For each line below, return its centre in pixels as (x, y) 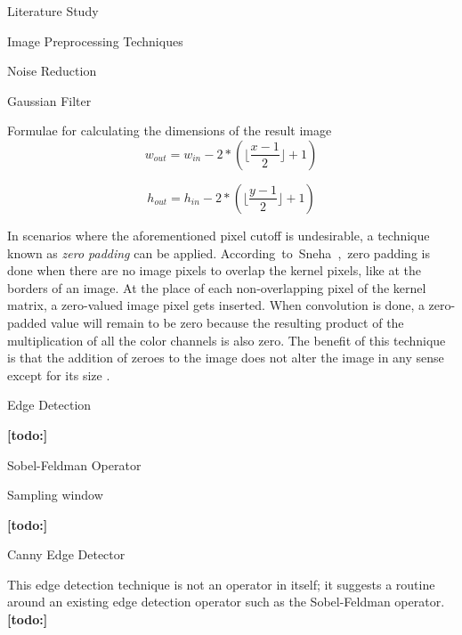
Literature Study (53, 11)
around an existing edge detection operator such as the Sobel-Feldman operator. (226, 602)
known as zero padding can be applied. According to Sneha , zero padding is (219, 252)
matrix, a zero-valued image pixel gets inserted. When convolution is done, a (216, 305)
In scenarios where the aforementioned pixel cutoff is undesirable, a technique (219, 235)
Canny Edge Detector (66, 554)
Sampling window (55, 495)
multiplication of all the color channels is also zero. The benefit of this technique (227, 340)
